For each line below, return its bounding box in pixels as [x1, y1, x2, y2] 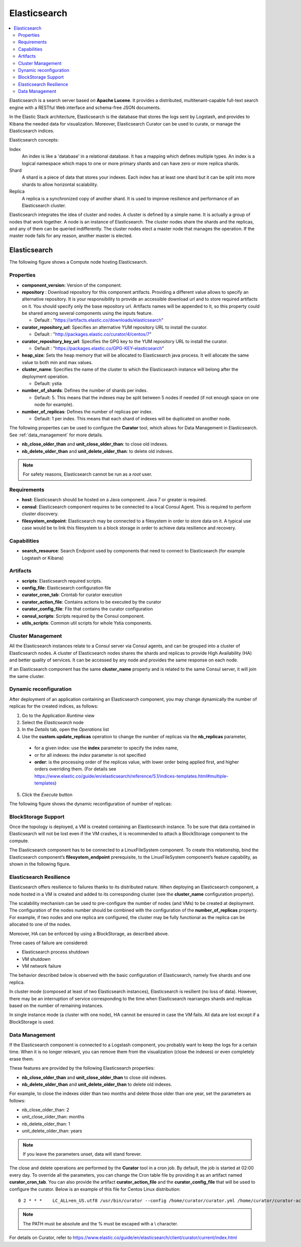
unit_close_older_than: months [22, 1114, 85, 1120]
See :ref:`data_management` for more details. [9, 432, 103, 438]
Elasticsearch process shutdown [22, 949, 89, 955]
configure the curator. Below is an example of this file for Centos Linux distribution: [9, 1186, 181, 1192]
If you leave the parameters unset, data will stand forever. [23, 1151, 142, 1157]
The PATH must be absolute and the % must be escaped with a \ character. [23, 1220, 178, 1226]
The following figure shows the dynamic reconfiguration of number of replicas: [9, 801, 173, 807]
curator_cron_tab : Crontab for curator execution [22, 592, 122, 598]
